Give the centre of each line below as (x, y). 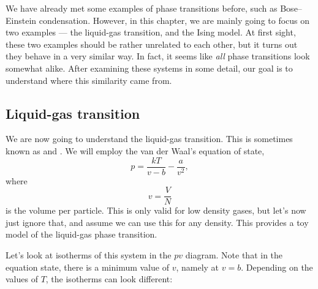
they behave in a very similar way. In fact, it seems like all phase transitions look (158, 56)
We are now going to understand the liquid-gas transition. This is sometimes (149, 139)
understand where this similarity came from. (89, 80)
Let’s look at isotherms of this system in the (89, 255)
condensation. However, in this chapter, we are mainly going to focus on (174, 20)
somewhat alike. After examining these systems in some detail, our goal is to (149, 68)
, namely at (198, 267)
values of (22, 279)
